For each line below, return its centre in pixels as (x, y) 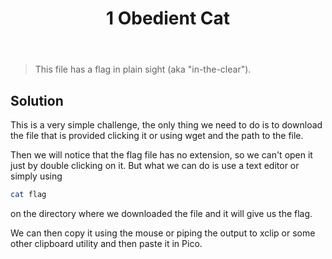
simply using (36, 176)
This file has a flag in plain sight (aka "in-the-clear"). (143, 69)
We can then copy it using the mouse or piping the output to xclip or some (163, 233)
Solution (37, 100)
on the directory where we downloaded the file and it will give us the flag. (161, 213)
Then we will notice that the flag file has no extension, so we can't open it (161, 155)
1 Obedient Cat (168, 18)
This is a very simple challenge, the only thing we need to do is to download (166, 125)
